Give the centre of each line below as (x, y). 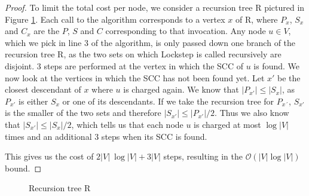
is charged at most (227, 124)
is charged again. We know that (181, 89)
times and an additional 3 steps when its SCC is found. (106, 136)
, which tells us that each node (127, 124)
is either (33, 101)
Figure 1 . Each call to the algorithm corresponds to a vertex (115, 19)
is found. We (277, 65)
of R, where (256, 19)
